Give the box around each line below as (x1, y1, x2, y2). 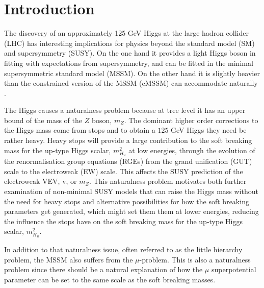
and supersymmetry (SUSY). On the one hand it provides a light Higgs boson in (4, 47, 256, 58)
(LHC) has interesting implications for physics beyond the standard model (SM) (4, 37, 255, 48)
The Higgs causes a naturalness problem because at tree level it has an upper (4, 105, 246, 115)
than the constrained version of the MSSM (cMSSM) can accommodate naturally (4, 78, 258, 88)
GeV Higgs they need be (171, 125, 247, 135)
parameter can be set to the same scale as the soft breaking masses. (4, 274, 216, 284)
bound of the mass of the (4, 114, 82, 125)
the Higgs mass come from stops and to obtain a (4, 125, 155, 135)
